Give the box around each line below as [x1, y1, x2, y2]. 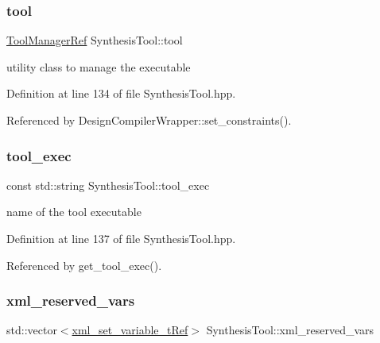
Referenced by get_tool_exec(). [6, 256, 162, 273]
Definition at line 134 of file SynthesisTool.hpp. [6, 85, 236, 102]
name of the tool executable [6, 203, 142, 220]
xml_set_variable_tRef [72, 322, 188, 338]
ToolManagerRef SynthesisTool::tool [6, 32, 183, 48]
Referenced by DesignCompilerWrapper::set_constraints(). [6, 112, 292, 128]
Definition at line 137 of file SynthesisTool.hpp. [6, 230, 236, 246]
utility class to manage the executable [6, 58, 191, 75]
